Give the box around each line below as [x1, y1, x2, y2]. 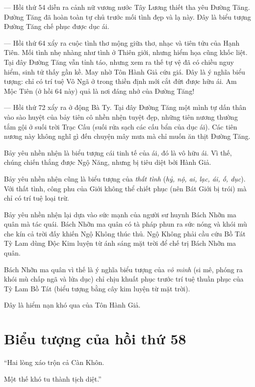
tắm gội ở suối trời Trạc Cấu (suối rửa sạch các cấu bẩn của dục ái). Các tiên [4, 121, 237, 131]
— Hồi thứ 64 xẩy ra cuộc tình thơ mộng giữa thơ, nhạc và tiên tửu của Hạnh [4, 37, 240, 48]
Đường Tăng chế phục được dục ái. [4, 21, 109, 31]
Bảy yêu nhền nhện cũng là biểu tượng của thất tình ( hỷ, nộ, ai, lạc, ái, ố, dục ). [4, 173, 246, 183]
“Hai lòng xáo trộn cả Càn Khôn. [4, 357, 104, 367]
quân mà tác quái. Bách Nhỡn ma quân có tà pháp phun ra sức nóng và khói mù [4, 219, 247, 229]
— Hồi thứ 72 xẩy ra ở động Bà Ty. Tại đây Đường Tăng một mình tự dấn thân [4, 102, 247, 112]
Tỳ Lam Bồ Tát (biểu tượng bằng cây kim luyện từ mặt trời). [4, 283, 190, 293]
